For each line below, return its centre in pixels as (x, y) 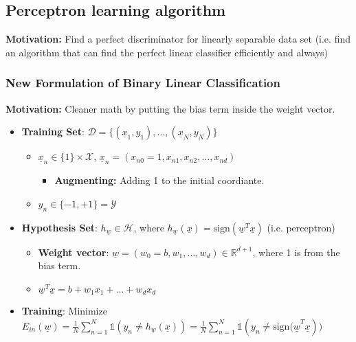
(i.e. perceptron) (301, 227)
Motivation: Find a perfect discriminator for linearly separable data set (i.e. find (178, 39)
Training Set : (53, 132)
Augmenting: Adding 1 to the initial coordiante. (159, 180)
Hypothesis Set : (59, 227)
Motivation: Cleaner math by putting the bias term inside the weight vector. (170, 108)
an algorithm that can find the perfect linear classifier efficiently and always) (167, 52)
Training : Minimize (64, 311)
